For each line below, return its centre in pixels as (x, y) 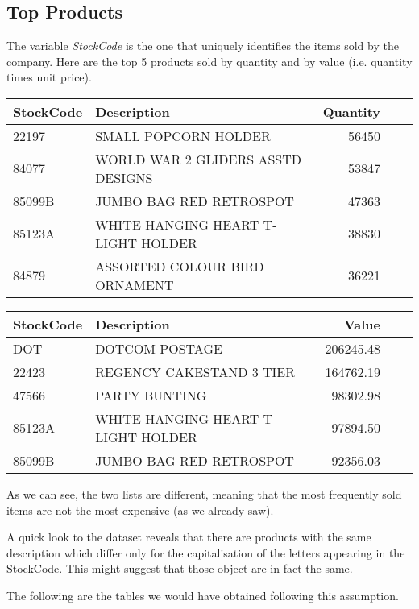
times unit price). (49, 77)
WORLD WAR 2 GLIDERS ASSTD (199, 159)
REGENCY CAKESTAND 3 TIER (195, 371)
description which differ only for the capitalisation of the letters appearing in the (206, 552)
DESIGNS (124, 177)
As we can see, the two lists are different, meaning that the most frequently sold (204, 493)
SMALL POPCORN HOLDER (183, 135)
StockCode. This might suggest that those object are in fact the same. (180, 568)
